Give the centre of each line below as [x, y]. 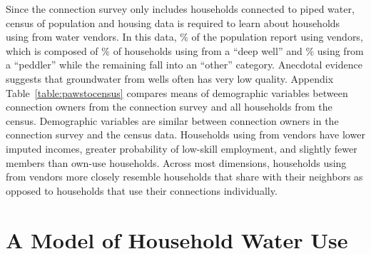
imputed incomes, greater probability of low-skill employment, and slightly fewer [182, 148]
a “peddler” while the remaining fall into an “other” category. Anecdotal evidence [184, 65]
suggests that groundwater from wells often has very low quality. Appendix [170, 78]
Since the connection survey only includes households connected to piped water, [180, 9]
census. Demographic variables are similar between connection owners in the [172, 120]
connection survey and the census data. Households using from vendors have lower [185, 134]
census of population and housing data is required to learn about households [173, 22]
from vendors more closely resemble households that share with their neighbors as [184, 177]
